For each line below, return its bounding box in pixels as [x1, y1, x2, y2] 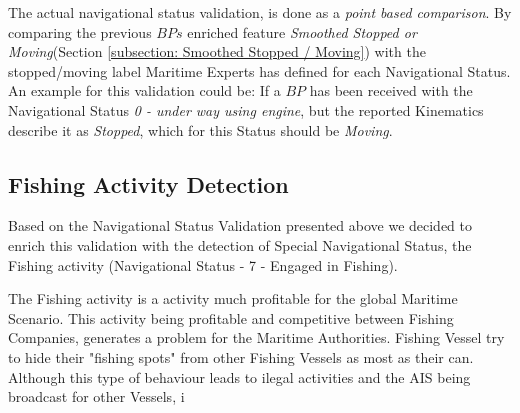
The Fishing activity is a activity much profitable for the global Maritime [8, 288, 458, 309]
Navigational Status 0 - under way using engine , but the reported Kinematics [8, 99, 484, 120]
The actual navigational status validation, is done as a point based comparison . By [8, 2, 512, 22]
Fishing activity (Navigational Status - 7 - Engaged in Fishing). [8, 254, 398, 275]
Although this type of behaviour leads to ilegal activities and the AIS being [8, 366, 471, 387]
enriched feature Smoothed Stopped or [187, 21, 417, 42]
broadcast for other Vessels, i [8, 386, 185, 407]
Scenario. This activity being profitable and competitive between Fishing [8, 307, 454, 328]
